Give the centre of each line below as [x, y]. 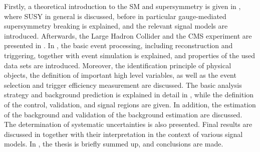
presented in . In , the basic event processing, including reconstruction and [118, 45]
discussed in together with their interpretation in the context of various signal [123, 134]
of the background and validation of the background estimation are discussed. [123, 114]
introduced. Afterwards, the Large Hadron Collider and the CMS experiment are [128, 35]
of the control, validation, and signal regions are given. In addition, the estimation [130, 104]
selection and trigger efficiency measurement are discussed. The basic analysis [123, 85]
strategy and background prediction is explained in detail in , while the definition [129, 95]
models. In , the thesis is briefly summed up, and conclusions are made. [114, 144]
